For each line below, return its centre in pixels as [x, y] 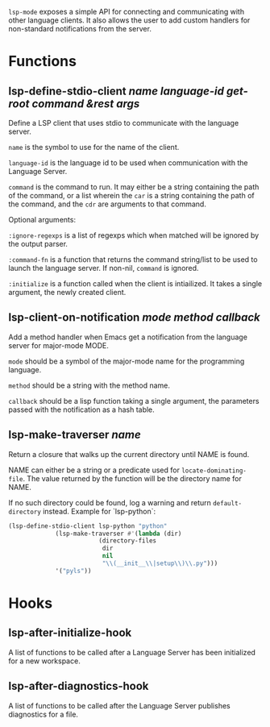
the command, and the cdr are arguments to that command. [108, 204]
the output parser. [38, 244]
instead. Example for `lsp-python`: [99, 511]
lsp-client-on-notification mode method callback [134, 318]
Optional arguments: [42, 220]
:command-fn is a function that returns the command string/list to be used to [133, 260]
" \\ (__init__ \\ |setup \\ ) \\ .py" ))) [160, 563]
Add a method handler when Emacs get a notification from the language [128, 337]
